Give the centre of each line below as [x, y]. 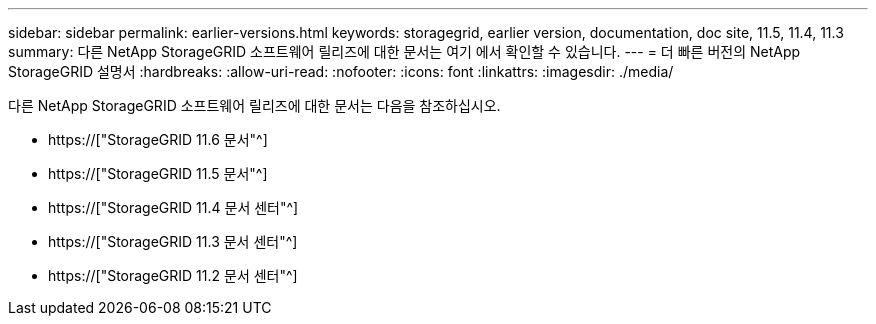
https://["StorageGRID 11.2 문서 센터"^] [173, 275]
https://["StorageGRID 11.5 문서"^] [158, 173]
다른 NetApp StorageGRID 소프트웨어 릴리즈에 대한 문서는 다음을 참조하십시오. [254, 105]
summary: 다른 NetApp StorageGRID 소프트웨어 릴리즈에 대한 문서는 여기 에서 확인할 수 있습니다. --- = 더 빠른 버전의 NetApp [404, 51]
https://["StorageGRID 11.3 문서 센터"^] [173, 241]
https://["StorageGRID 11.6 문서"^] [158, 139]
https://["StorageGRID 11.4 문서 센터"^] [173, 207]
